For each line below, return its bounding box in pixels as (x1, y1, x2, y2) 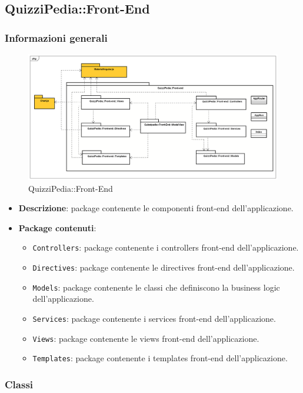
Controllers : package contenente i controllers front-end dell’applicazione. (32, 241, 299, 254)
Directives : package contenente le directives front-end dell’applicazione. (32, 261, 295, 274)
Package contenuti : (18, 221, 96, 234)
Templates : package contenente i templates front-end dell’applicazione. (32, 352, 288, 364)
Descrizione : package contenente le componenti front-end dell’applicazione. (18, 202, 294, 214)
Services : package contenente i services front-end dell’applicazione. (32, 312, 276, 324)
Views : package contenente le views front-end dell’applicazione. (32, 332, 259, 344)
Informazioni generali (5, 30, 108, 45)
